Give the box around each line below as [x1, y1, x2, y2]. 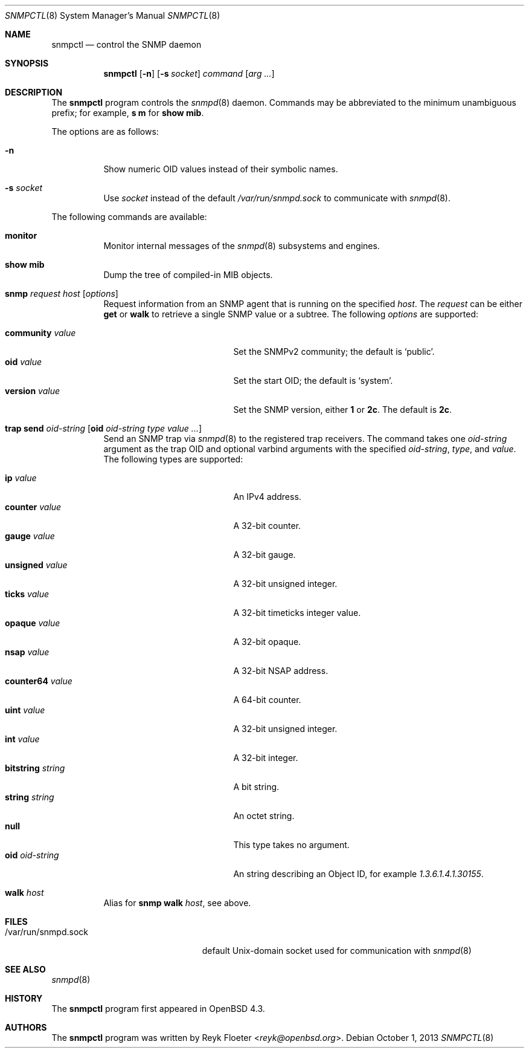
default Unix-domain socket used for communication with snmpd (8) [202, 945, 472, 956]
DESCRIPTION [5, 87, 63, 97]
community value [5, 328, 76, 338]
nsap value [5, 647, 50, 657]
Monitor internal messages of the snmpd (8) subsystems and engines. [103, 241, 380, 251]
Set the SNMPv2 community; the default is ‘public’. [233, 346, 435, 357]
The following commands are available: [51, 212, 207, 222]
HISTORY [5, 993, 43, 1003]
